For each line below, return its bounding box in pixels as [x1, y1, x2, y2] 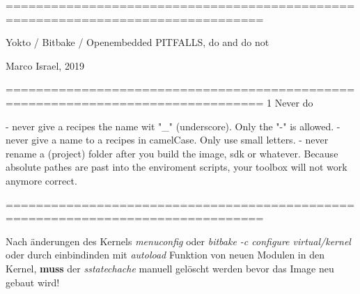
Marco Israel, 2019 [6, 58, 84, 72]
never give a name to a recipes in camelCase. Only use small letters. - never [6, 132, 329, 147]
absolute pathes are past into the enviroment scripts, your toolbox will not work [6, 160, 347, 174]
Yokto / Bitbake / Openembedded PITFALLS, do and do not [6, 35, 269, 49]
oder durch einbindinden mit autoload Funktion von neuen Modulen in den [6, 247, 324, 262]
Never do [274, 95, 313, 109]
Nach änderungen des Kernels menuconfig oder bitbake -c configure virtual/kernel [6, 233, 351, 248]
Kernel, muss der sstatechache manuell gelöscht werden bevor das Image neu [6, 261, 334, 275]
